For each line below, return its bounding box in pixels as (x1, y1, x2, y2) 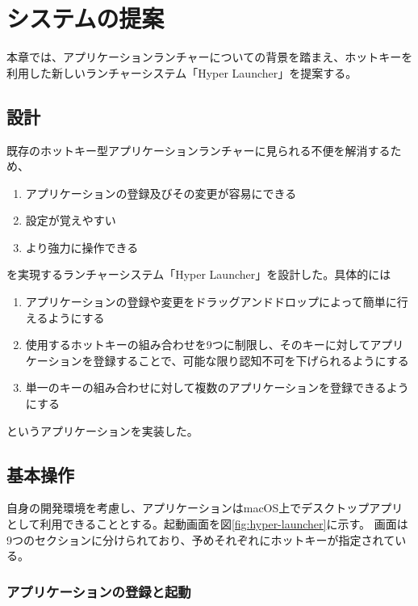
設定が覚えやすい (25, 212, 116, 229)
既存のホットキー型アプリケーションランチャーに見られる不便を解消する (6, 141, 391, 158)
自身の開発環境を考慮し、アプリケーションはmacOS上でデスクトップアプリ (6, 499, 403, 516)
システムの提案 (6, 2, 165, 35)
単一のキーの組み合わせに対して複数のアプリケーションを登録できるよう (25, 379, 409, 396)
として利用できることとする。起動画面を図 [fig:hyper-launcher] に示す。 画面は (6, 516, 408, 532)
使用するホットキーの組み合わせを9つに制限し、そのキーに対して (25, 336, 370, 353)
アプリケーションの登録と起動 (6, 581, 191, 601)
